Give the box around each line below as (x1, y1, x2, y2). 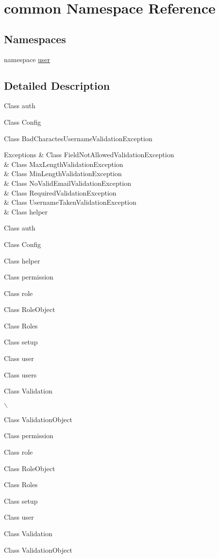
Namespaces (4, 31, 66, 46)
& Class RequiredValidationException (4, 187, 117, 197)
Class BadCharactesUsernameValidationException (4, 133, 152, 143)
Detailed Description (4, 78, 110, 93)
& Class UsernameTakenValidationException (4, 197, 136, 207)
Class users (4, 369, 37, 379)
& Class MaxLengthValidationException (4, 159, 123, 169)
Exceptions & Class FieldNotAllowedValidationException (4, 149, 174, 160)
